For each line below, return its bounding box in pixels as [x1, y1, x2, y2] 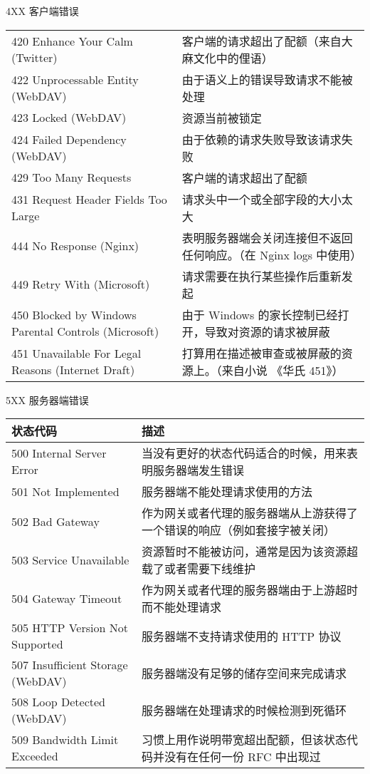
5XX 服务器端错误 [6, 392, 89, 407]
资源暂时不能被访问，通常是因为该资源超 [141, 543, 358, 560]
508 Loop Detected [11, 693, 105, 711]
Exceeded [11, 748, 58, 765]
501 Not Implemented [11, 483, 120, 500]
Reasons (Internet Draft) [11, 361, 135, 378]
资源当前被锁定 [181, 109, 262, 126]
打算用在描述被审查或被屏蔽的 [181, 344, 342, 361]
